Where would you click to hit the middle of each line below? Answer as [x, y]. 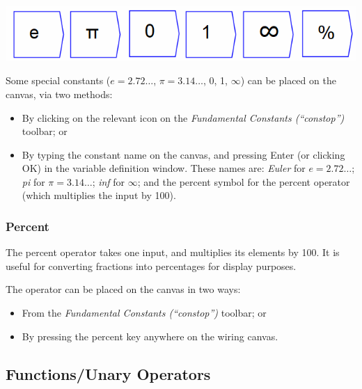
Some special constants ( [58, 80]
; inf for [109, 181]
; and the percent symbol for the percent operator [244, 181]
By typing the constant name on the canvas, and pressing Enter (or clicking [183, 154]
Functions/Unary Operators [108, 373]
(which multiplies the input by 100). [99, 195]
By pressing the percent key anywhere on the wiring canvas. [150, 336]
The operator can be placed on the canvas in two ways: [123, 289]
